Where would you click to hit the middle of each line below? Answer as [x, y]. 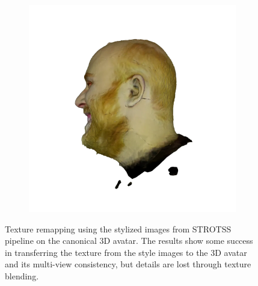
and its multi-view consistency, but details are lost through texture [128, 264]
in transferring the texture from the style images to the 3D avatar [126, 252]
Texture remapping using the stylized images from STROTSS [118, 228]
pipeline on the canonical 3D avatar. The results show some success [129, 241]
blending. [22, 275]
